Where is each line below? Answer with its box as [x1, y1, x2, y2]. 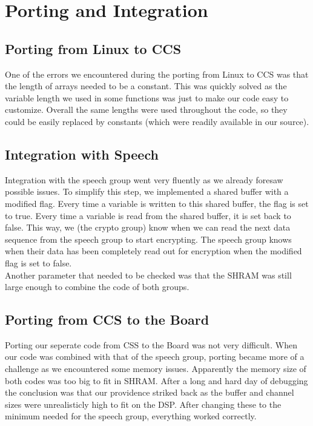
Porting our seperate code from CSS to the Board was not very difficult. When [5, 338, 297, 351]
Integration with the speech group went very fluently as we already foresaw [5, 173, 283, 186]
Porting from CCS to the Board [5, 310, 209, 329]
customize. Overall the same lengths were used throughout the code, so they [5, 103, 288, 116]
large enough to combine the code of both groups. [5, 280, 189, 293]
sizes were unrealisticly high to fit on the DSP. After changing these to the [5, 397, 282, 410]
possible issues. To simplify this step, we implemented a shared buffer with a [5, 185, 289, 198]
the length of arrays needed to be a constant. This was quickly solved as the [5, 79, 287, 92]
